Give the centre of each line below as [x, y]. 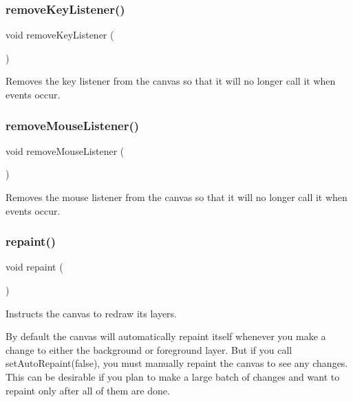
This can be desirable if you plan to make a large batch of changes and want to [173, 376]
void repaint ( [34, 267]
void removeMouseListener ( [65, 150]
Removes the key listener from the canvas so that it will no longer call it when [171, 81]
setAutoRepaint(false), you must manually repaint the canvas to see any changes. [177, 363]
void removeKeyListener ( [60, 35]
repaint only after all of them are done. [88, 390]
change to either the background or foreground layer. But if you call [149, 349]
